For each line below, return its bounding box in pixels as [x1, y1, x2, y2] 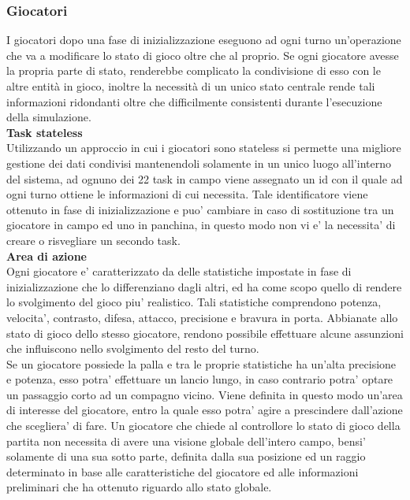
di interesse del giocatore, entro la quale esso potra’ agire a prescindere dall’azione [6, 402, 403, 418]
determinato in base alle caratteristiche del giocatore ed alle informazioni [6, 463, 359, 480]
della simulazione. [6, 109, 91, 125]
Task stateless [6, 124, 83, 140]
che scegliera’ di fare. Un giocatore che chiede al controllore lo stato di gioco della [6, 417, 401, 434]
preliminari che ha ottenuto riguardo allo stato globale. [6, 479, 272, 495]
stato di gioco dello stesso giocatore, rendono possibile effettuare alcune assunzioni [6, 324, 404, 341]
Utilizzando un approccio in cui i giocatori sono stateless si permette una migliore [6, 139, 401, 156]
